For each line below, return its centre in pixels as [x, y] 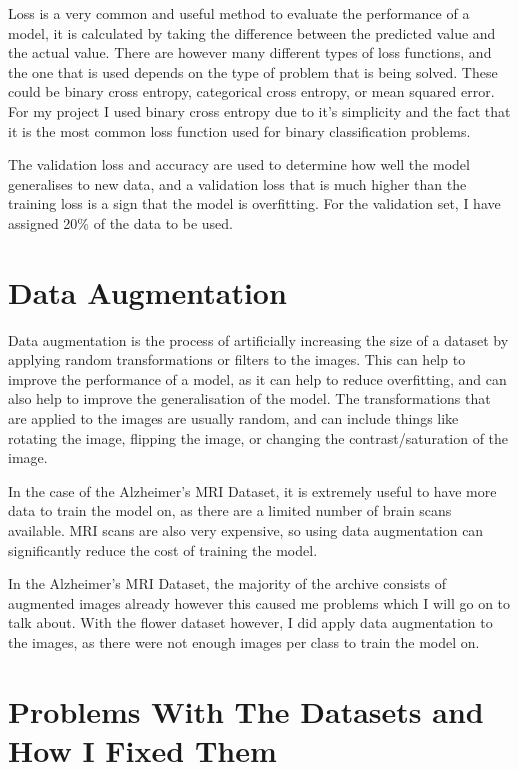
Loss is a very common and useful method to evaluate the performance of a [239, 13]
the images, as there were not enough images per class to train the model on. [244, 641]
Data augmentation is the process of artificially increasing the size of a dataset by [258, 339]
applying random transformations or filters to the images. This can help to [237, 359]
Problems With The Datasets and [246, 710]
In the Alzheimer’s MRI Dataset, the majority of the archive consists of [227, 583]
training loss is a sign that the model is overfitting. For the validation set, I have [254, 203]
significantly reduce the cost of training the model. [163, 549]
